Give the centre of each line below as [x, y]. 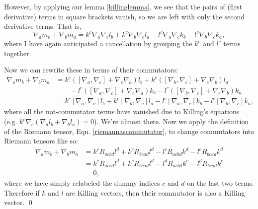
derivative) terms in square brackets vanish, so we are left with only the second [124, 16]
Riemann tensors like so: [41, 141]
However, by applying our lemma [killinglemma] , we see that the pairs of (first [123, 6]
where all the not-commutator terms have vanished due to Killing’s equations [122, 111]
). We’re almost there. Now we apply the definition [172, 121]
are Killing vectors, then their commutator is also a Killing [155, 192]
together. [18, 53]
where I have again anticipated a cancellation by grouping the [98, 43]
